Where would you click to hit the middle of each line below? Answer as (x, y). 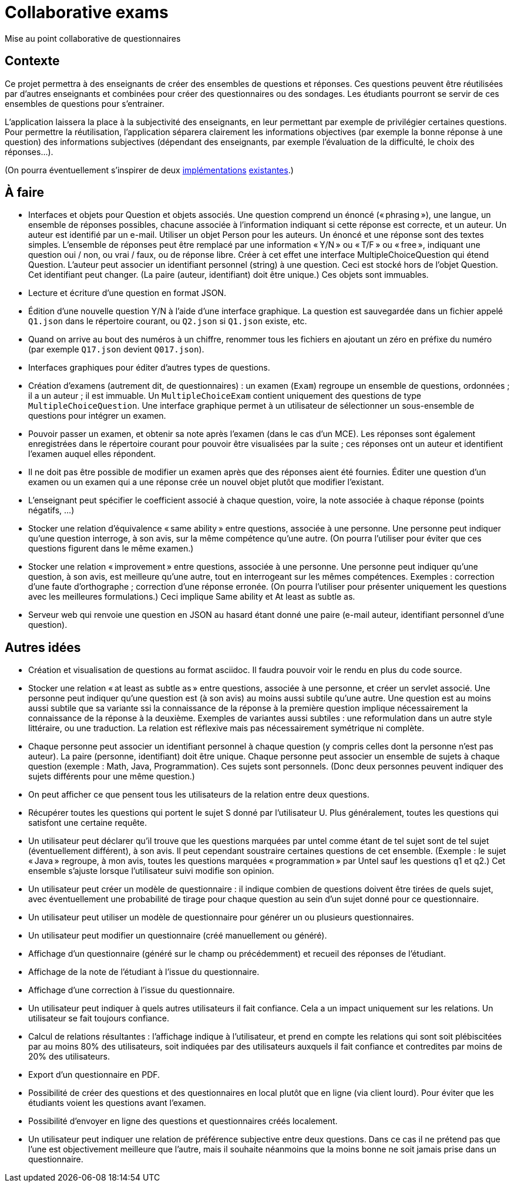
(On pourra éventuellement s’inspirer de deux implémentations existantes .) (149, 170)
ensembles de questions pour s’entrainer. (85, 103)
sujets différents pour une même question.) (112, 776)
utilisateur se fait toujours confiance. (99, 1018)
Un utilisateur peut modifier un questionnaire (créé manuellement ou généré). (178, 936)
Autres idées (43, 647)
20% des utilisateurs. (69, 1057)
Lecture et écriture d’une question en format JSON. (127, 293)
